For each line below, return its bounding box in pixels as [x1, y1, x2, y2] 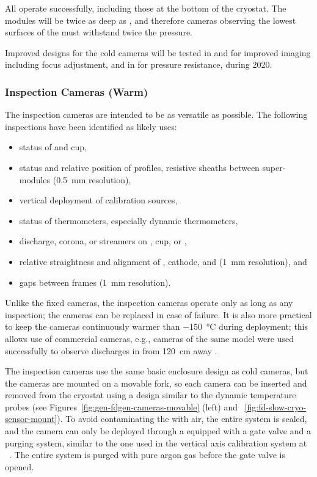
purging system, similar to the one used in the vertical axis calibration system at [5, 436, 307, 449]
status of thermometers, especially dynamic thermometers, [19, 214, 238, 227]
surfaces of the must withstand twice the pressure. [5, 26, 192, 38]
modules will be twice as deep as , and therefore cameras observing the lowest [5, 13, 296, 26]
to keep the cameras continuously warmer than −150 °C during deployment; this [5, 320, 308, 333]
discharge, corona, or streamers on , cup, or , [19, 235, 187, 247]
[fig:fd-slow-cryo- [244, 400, 307, 413]
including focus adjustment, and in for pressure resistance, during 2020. [5, 58, 272, 71]
